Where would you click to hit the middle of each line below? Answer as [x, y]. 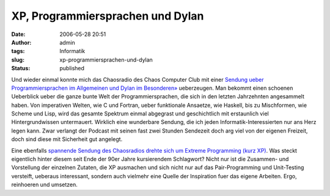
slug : [18, 60]
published [72, 68]
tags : [18, 51]
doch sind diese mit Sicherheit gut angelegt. [67, 139]
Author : [21, 42]
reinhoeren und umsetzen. [44, 185]
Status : [21, 68]
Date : [18, 34]
